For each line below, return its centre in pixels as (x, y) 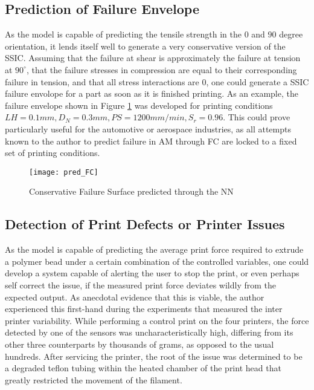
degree (291, 34)
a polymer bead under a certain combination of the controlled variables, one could (157, 261)
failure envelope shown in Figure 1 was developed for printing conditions (139, 105)
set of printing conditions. (53, 153)
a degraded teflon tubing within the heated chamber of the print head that (143, 368)
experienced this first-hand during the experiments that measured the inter (144, 309)
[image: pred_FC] (64, 172)
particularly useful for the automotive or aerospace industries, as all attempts (148, 128)
